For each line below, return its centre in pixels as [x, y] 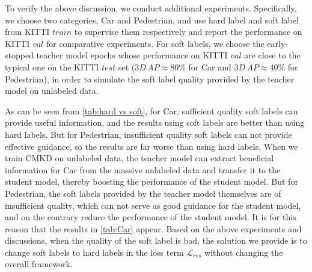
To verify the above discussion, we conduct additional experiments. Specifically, [151, 8]
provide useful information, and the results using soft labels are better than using [155, 122]
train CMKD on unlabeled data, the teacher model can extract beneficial [139, 158]
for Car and [210, 66]
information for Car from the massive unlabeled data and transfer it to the [143, 169]
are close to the [272, 55]
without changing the [244, 252]
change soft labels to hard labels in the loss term [94, 252]
